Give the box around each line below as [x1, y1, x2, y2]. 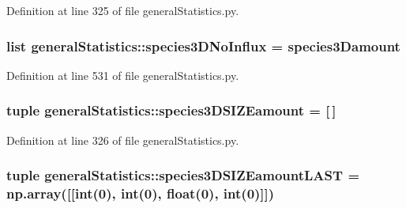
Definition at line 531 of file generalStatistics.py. [6, 66, 239, 83]
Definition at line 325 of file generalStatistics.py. [6, 2, 239, 18]
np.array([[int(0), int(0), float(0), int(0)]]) [6, 183, 275, 203]
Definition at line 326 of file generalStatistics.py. [6, 131, 239, 148]
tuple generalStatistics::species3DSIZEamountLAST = [6, 165, 360, 185]
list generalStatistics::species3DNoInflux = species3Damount [6, 36, 400, 55]
